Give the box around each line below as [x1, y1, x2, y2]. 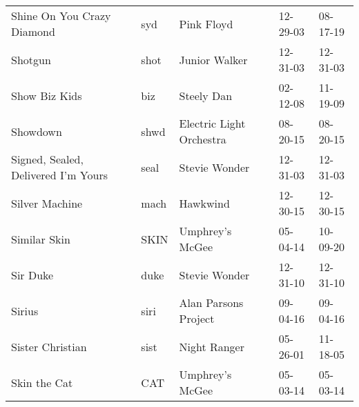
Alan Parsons [179, 295, 244, 310]
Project [179, 310, 215, 326]
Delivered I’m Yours [11, 167, 108, 183]
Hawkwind [179, 195, 230, 211]
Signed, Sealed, [11, 151, 84, 167]
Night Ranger [179, 338, 244, 355]
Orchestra [179, 131, 226, 147]
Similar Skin [11, 230, 70, 247]
